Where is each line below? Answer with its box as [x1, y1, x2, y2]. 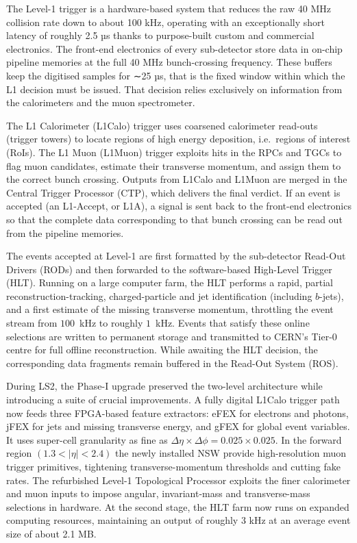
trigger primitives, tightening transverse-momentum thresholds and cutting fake [6, 459, 341, 473]
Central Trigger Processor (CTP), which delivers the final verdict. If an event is [6, 185, 341, 199]
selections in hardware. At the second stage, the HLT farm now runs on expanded [6, 499, 349, 514]
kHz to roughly [79, 316, 143, 330]
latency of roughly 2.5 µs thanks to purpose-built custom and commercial [6, 28, 315, 42]
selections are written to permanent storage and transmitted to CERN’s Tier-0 [6, 329, 337, 343]
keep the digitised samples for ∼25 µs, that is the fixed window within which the [6, 68, 345, 82]
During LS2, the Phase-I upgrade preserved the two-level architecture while [6, 379, 323, 393]
